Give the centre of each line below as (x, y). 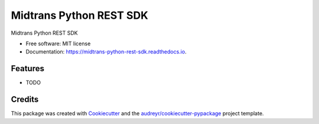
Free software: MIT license (58, 43)
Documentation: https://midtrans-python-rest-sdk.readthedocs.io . (106, 52)
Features (27, 68)
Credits (25, 100)
